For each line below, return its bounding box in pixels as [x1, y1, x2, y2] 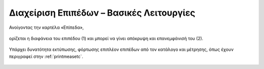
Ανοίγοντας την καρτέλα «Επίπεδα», [9, 24, 84, 30]
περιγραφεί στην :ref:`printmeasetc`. [9, 53, 83, 59]
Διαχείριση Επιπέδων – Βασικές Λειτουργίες [9, 7, 196, 18]
